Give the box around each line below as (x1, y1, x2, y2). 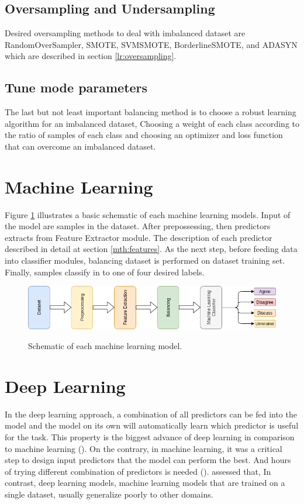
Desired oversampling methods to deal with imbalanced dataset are (5, 27, 246, 39)
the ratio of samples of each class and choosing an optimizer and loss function (5, 129, 283, 141)
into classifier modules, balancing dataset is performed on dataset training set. (5, 254, 285, 267)
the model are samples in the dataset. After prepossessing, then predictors (5, 220, 271, 232)
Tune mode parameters (5, 78, 148, 96)
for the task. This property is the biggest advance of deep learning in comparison (5, 430, 295, 443)
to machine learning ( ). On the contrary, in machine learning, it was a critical (5, 442, 282, 454)
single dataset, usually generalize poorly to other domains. (5, 488, 213, 500)
